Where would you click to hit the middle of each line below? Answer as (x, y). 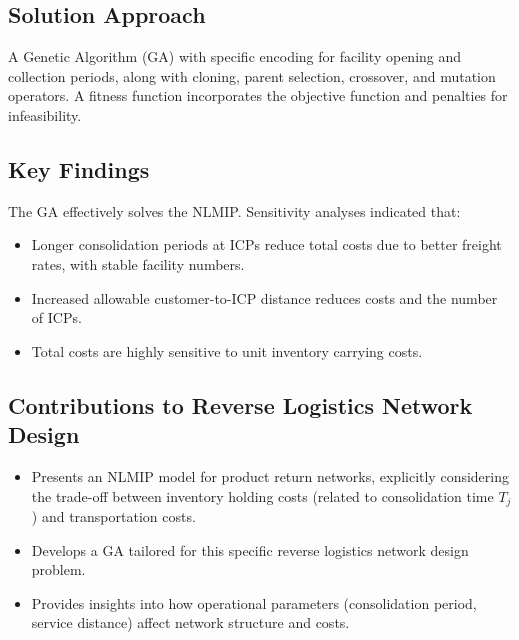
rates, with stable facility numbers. (138, 263)
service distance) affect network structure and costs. (190, 622)
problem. (58, 569)
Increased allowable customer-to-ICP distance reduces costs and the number (264, 297)
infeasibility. (45, 114)
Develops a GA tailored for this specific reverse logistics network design (250, 549)
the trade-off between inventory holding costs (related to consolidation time (262, 495)
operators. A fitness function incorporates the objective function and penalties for (258, 95)
